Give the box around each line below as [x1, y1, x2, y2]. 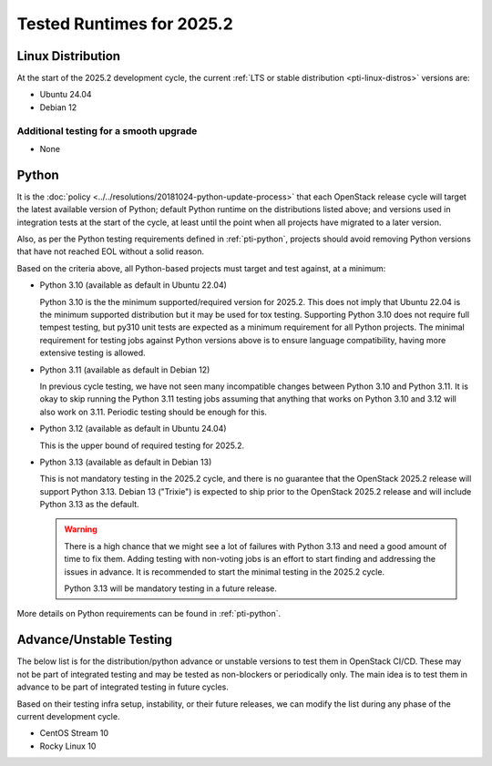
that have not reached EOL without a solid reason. [16, 246, 205, 257]
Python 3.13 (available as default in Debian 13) [39, 456, 212, 467]
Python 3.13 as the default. [39, 499, 140, 510]
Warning [64, 524, 97, 535]
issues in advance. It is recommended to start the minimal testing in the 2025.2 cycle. [64, 566, 385, 577]
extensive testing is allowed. [39, 347, 146, 359]
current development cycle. [16, 710, 120, 721]
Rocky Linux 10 [39, 740, 97, 751]
